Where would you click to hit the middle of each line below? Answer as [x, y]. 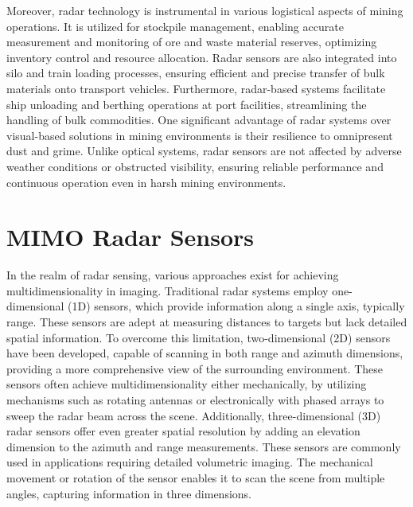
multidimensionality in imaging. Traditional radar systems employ [168, 290]
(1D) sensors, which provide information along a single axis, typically [236, 306]
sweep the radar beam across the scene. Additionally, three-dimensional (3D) [194, 415]
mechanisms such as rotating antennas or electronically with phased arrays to [195, 400]
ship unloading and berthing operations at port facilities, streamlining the [187, 104]
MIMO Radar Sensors [130, 237]
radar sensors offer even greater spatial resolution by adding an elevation [183, 431]
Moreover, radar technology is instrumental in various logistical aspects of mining [205, 10]
